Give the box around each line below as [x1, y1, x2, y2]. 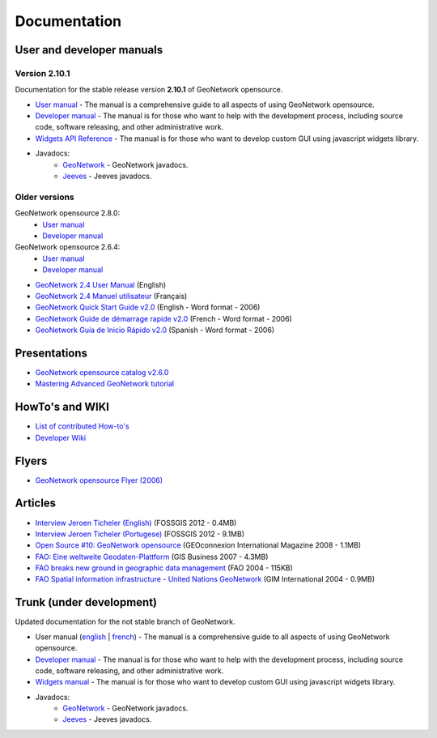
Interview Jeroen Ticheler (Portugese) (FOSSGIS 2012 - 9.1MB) [35, 529, 245, 539]
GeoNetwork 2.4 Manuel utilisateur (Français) [35, 291, 188, 301]
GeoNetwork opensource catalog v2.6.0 [35, 368, 169, 377]
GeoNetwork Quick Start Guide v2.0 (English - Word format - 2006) [35, 302, 261, 312]
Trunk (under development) [15, 595, 158, 609]
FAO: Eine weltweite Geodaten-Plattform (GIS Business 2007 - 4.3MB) [35, 552, 269, 561]
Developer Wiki [35, 433, 87, 442]
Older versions [15, 191, 74, 203]
